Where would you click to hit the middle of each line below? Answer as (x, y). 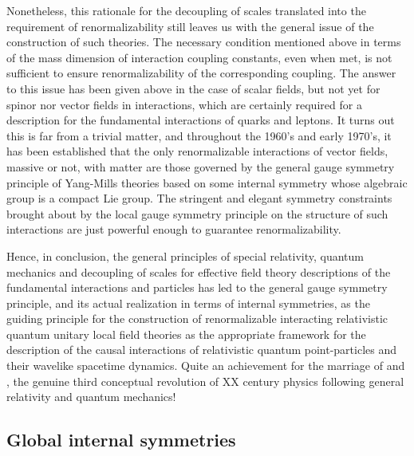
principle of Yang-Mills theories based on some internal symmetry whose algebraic (207, 182)
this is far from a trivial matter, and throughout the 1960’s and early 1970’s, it (199, 135)
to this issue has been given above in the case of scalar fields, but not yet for (193, 88)
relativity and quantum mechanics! (91, 397)
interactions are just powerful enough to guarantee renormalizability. (174, 229)
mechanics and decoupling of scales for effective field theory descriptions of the (199, 271)
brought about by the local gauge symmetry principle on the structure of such (197, 213)
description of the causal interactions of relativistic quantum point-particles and (202, 350)
